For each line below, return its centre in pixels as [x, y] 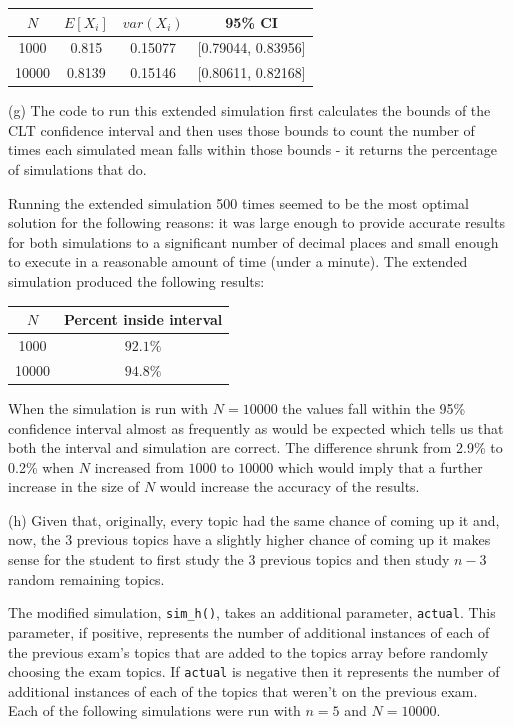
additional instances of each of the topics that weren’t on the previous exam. [243, 690]
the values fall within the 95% [374, 407]
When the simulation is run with [108, 407]
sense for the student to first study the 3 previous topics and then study [229, 559]
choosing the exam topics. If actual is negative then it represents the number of [254, 671]
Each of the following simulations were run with [154, 710]
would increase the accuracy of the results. [289, 486]
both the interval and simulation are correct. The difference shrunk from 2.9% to [255, 447]
